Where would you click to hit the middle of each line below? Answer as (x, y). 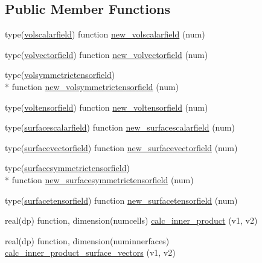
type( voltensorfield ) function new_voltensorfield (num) (107, 107)
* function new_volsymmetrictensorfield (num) (92, 86)
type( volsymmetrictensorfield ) (60, 75)
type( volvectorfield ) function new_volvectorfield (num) (107, 54)
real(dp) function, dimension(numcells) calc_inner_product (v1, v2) (131, 220)
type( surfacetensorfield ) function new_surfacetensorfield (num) (121, 200)
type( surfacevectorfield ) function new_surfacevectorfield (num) (121, 147)
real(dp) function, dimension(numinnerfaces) (87, 240)
